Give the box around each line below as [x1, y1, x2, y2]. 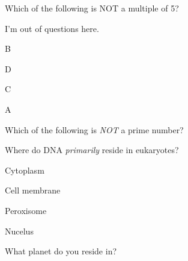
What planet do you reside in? [5, 245, 117, 257]
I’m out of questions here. [5, 22, 99, 34]
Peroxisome [5, 204, 47, 216]
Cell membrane [5, 184, 61, 197]
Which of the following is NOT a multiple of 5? [5, 2, 179, 14]
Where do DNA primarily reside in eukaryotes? [5, 143, 179, 156]
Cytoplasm [5, 163, 44, 176]
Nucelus [5, 224, 34, 237]
